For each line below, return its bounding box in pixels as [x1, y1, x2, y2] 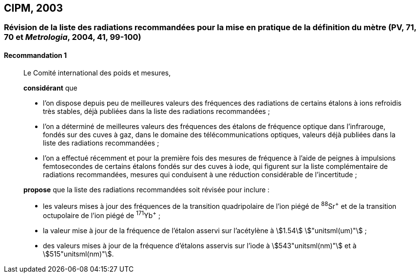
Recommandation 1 [4, 51, 67, 60]
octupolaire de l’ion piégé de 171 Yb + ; [43, 210, 161, 220]
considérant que [23, 83, 77, 92]
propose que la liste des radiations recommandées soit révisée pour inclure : [23, 185, 270, 194]
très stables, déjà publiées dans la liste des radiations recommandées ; [43, 107, 270, 115]
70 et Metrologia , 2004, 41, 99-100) [4, 32, 141, 42]
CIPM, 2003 [4, 2, 63, 14]
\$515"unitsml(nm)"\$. [43, 249, 114, 258]
